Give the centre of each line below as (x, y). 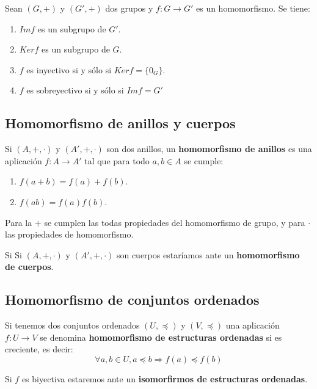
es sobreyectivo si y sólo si (75, 90)
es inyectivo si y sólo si (69, 69)
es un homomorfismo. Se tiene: (253, 8)
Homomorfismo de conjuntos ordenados (132, 300)
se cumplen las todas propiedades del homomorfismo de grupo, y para (175, 222)
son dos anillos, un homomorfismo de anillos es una (209, 149)
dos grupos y (129, 8)
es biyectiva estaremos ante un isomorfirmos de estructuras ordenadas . (165, 378)
